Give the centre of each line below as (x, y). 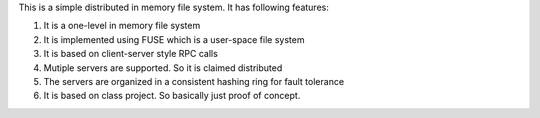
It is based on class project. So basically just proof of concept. (172, 96)
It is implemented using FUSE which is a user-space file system (174, 39)
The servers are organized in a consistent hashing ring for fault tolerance (194, 81)
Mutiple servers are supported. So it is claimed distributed (163, 67)
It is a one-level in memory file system (122, 26)
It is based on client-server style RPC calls (131, 54)
